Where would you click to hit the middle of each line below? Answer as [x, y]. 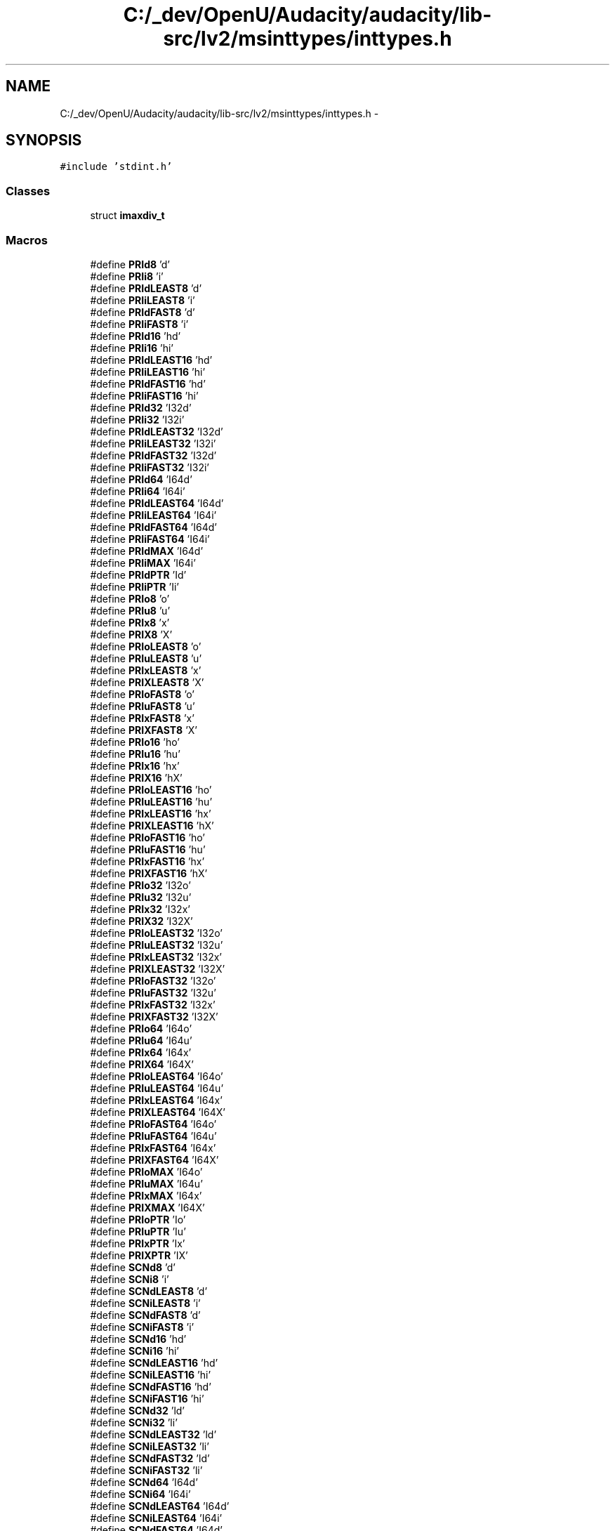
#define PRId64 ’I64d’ [141, 479]
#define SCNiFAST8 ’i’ [142, 1327]
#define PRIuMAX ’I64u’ [146, 1183]
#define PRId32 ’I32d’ [141, 407]
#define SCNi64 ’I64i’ [140, 1494]
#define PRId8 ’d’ [130, 264]
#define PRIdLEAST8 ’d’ [146, 288]
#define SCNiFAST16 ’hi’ [147, 1398]
